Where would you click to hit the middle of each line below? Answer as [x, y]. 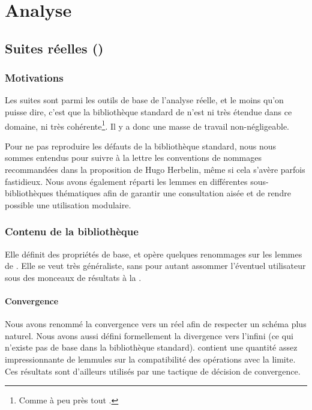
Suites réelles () [54, 48]
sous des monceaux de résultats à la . [73, 277]
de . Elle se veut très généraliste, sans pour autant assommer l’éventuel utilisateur [155, 266]
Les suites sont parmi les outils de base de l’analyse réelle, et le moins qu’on [144, 100]
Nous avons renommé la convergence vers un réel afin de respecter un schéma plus [156, 324]
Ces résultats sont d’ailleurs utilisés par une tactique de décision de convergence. [153, 371]
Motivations [34, 78]
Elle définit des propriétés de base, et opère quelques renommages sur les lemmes [154, 254]
